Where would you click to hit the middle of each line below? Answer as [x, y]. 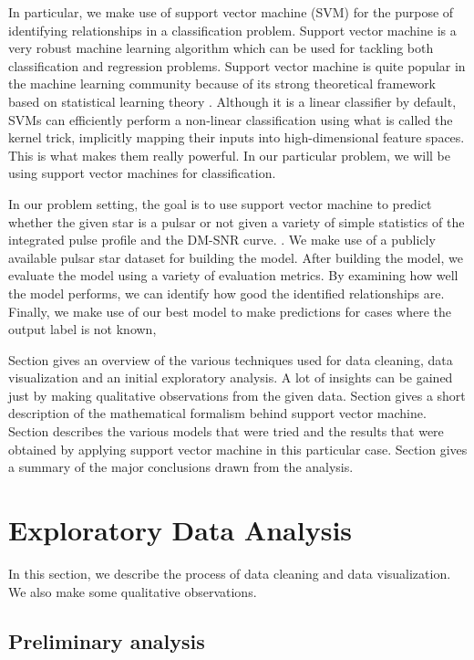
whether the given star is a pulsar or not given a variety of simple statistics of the [237, 221]
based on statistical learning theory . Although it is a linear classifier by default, [232, 101]
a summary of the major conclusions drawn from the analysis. [181, 467]
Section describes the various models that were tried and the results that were [226, 431]
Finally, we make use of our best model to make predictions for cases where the [230, 311]
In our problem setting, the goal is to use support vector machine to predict [220, 203]
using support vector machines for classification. [142, 173]
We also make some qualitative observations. [133, 591]
